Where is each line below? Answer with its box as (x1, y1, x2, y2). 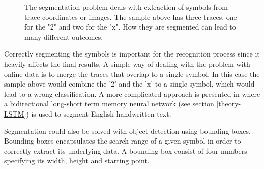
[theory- (216, 98, 241, 109)
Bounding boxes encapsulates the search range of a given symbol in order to (4, 135, 241, 146)
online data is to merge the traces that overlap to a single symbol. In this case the (4, 68, 260, 79)
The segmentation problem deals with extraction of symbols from (24, 2, 228, 12)
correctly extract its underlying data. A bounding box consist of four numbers (4, 145, 247, 156)
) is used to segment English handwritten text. (26, 108, 171, 119)
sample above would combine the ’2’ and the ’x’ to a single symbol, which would (4, 78, 255, 89)
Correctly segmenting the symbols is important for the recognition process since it (4, 48, 260, 59)
